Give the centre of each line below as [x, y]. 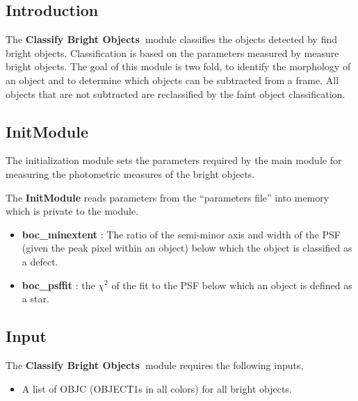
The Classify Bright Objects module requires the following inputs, [155, 365]
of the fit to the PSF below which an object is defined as [232, 285]
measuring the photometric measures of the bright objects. [130, 173]
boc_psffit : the [58, 285]
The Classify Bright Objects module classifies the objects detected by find [171, 39]
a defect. [40, 261]
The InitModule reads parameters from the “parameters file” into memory [168, 197]
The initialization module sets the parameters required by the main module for [174, 160]
